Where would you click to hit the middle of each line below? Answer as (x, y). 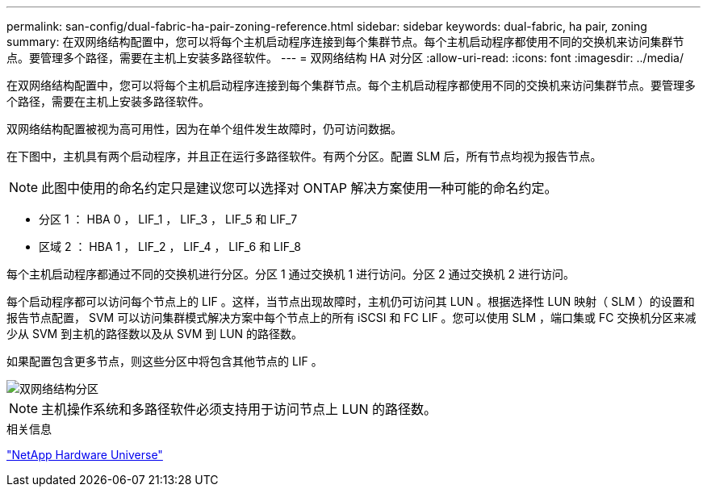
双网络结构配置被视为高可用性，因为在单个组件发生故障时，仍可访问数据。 (204, 129)
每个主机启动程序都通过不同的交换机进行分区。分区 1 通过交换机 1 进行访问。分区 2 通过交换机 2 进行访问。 (291, 274)
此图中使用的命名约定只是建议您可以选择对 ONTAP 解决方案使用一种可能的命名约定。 (299, 188)
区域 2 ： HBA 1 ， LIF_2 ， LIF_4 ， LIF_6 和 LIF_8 (170, 246)
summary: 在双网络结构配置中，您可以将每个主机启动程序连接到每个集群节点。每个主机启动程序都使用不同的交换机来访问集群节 (345, 42)
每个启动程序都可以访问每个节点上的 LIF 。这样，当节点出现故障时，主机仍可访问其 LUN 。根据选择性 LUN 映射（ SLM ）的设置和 (351, 301)
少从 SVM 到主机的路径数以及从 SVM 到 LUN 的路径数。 (155, 334)
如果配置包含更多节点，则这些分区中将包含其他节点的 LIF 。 (165, 361)
